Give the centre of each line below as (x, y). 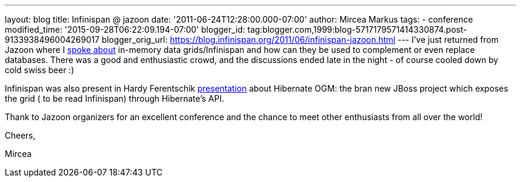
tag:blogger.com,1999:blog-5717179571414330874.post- (357, 29)
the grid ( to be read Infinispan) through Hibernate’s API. (114, 98)
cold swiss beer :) (40, 70)
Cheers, (20, 135)
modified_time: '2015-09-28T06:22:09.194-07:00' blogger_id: (125, 29)
